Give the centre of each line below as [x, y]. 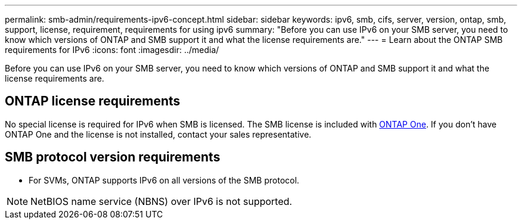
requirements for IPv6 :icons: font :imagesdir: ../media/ [112, 50]
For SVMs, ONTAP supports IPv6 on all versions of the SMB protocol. [164, 180]
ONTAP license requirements [93, 101]
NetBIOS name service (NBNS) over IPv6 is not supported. [161, 201]
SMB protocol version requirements [113, 157]
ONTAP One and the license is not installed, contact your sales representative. [158, 134]
